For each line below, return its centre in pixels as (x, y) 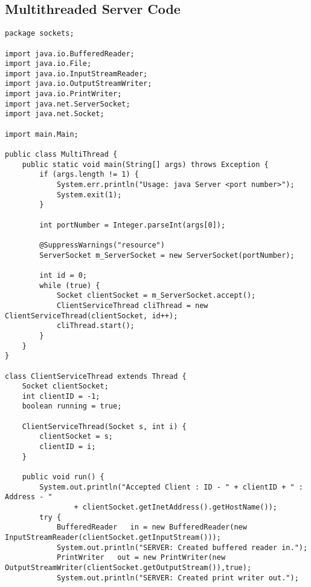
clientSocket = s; (76, 437)
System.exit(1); (89, 195)
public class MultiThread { (61, 155)
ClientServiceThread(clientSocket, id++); (91, 316)
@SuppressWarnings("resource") (102, 245)
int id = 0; (63, 275)
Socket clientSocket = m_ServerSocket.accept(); (156, 296)
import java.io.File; (48, 64)
